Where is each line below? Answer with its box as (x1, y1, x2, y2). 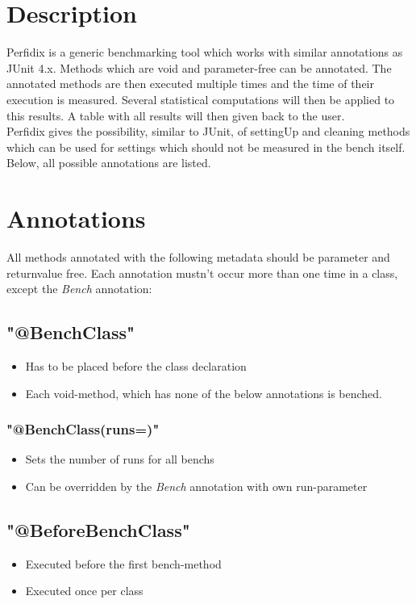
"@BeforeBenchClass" (6, 517, 190, 542)
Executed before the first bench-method (25, 555, 222, 572)
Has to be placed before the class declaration (25, 357, 247, 374)
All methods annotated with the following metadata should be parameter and (6, 249, 390, 265)
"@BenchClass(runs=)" (6, 419, 160, 439)
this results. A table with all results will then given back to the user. (6, 107, 345, 124)
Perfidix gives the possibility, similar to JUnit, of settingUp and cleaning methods (6, 123, 410, 140)
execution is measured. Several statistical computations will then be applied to (6, 90, 395, 107)
